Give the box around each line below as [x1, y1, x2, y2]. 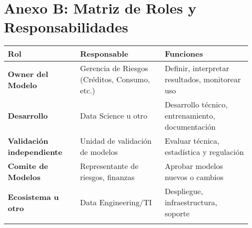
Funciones [164, 48, 203, 60]
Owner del [8, 68, 48, 79]
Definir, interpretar [164, 62, 229, 74]
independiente [8, 146, 63, 158]
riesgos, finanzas [80, 171, 135, 183]
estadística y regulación [164, 146, 244, 158]
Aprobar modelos [164, 160, 223, 172]
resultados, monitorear [164, 74, 241, 85]
